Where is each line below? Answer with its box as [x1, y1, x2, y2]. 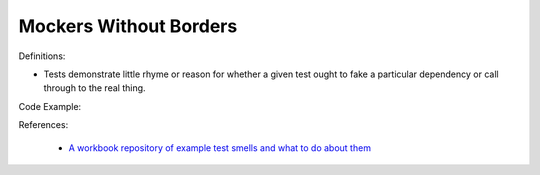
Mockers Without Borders [18, 15, 238, 37]
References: [18, 119, 69, 131]
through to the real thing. [43, 82, 146, 94]
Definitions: [18, 50, 66, 62]
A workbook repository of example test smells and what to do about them [68, 141, 372, 154]
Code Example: [18, 100, 82, 112]
